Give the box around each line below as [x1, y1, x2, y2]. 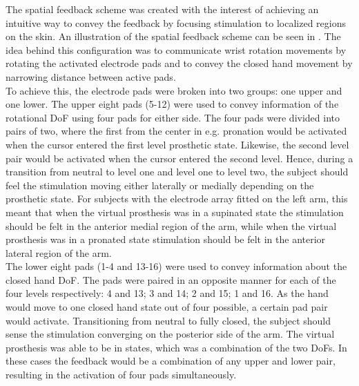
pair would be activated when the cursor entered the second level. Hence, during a [6, 151, 353, 165]
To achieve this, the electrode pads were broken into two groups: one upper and [6, 83, 342, 97]
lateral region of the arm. [6, 245, 112, 260]
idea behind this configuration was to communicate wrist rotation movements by [6, 42, 347, 57]
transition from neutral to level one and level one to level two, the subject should [6, 164, 349, 179]
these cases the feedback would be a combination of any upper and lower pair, [6, 354, 336, 368]
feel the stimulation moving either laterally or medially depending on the [6, 177, 314, 192]
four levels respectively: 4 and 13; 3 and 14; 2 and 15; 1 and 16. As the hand [6, 286, 329, 300]
